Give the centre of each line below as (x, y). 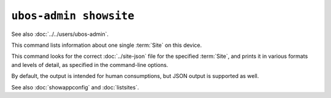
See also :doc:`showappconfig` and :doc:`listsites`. (75, 87)
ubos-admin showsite (73, 16)
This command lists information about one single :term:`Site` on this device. (107, 45)
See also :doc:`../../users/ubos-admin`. (60, 34)
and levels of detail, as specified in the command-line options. (90, 65)
